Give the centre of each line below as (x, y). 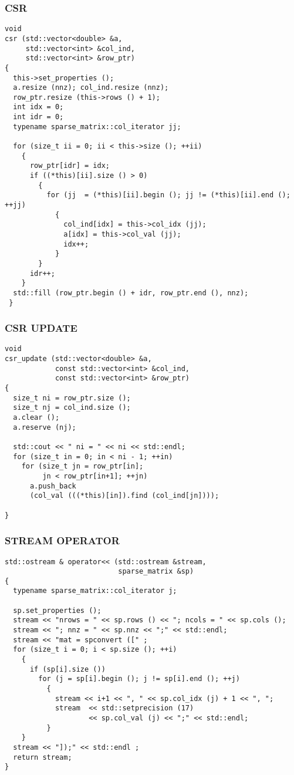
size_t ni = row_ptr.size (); (72, 398)
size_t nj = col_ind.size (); (72, 408)
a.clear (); (36, 418)
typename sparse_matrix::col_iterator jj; (97, 127)
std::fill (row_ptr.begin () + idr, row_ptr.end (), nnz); (131, 293)
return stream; (43, 757)
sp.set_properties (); (57, 610)
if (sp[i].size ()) (67, 669)
